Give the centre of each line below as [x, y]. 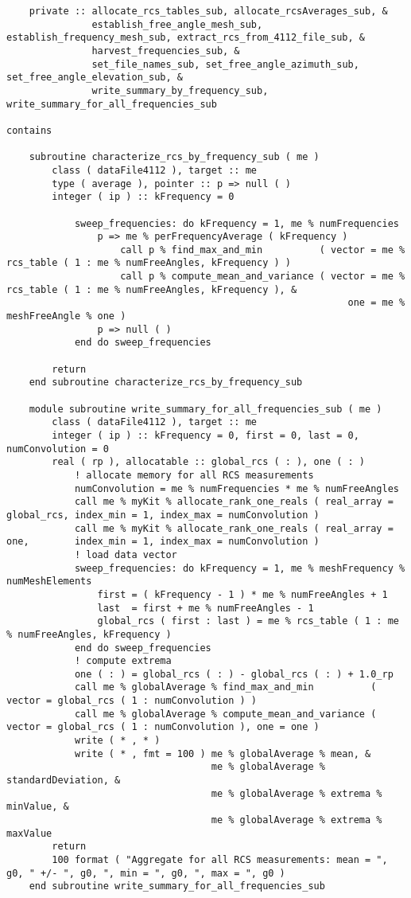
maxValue [29, 833]
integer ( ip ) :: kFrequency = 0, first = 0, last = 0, [205, 435]
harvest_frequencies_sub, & [166, 51]
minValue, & [38, 807]
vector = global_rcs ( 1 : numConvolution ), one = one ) [163, 727]
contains [29, 130]
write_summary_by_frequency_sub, [180, 90]
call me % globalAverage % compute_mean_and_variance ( [225, 714]
